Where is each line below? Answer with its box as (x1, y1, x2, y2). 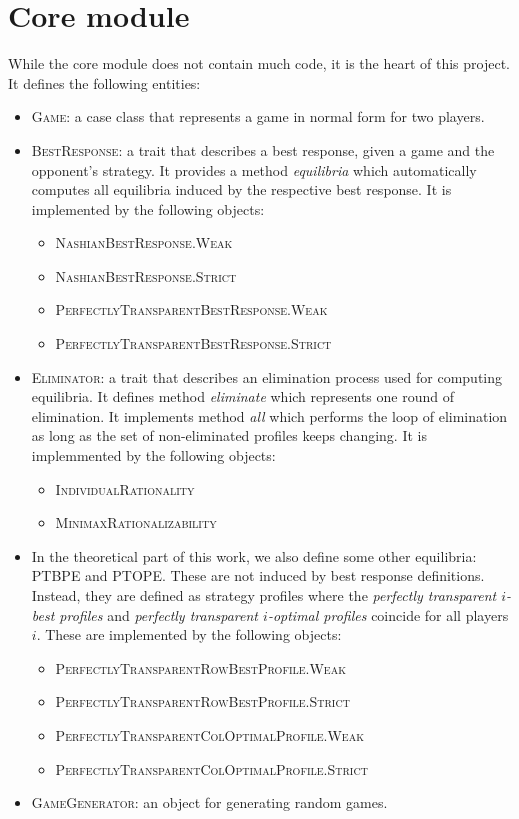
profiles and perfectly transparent (59, 604, 259, 625)
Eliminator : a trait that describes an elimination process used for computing (31, 366, 503, 387)
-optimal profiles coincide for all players (267, 604, 509, 625)
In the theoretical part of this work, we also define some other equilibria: (31, 545, 477, 566)
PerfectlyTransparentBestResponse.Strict (55, 333, 332, 354)
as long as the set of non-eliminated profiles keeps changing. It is (31, 425, 427, 446)
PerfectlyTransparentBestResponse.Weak (55, 299, 328, 320)
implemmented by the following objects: (31, 445, 276, 466)
